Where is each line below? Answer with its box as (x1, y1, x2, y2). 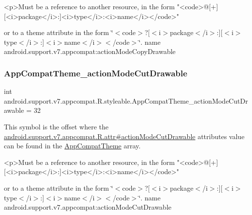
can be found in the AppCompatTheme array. (4, 141, 141, 151)
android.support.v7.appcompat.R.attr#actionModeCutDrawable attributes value (4, 131, 245, 141)
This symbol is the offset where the (4, 121, 108, 131)
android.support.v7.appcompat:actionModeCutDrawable (4, 202, 172, 212)
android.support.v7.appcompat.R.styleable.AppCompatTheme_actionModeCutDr (4, 95, 248, 106)
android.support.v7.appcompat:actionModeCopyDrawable (4, 46, 176, 56)
